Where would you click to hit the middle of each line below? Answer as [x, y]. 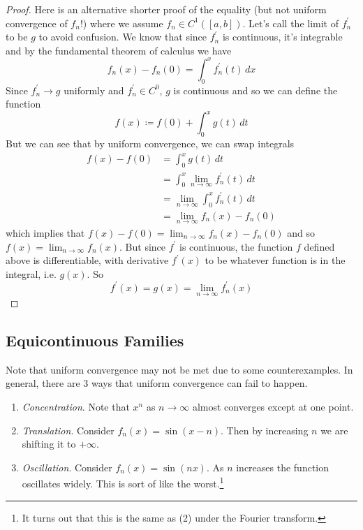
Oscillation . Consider [67, 467]
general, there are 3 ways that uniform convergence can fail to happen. [157, 383]
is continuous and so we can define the [255, 90]
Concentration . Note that [76, 407]
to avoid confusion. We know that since [123, 37]
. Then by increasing [265, 430]
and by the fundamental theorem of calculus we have [119, 50]
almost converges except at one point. [273, 407]
